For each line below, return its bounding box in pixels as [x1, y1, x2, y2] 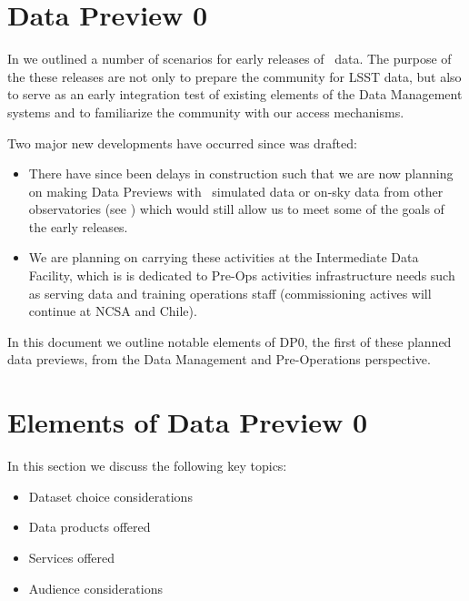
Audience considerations [28, 578, 163, 597]
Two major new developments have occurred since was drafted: [7, 133, 357, 152]
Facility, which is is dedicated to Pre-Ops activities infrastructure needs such [28, 266, 455, 285]
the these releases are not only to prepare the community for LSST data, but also [7, 66, 462, 86]
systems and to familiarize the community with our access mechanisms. [7, 102, 404, 121]
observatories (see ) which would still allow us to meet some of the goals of [28, 199, 444, 219]
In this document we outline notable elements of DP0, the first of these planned [7, 331, 452, 351]
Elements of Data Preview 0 [7, 403, 368, 441]
